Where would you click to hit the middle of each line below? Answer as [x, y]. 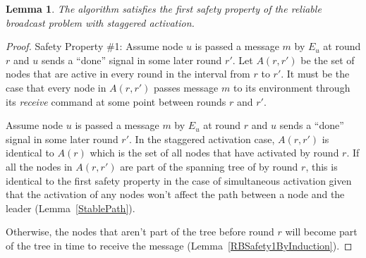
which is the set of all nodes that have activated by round [214, 153]
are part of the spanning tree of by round [209, 166]
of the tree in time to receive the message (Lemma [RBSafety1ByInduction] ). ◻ [179, 245]
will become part [321, 232]
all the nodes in [39, 166]
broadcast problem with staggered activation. [100, 22]
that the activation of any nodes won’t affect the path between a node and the [175, 194]
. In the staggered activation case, [202, 139]
